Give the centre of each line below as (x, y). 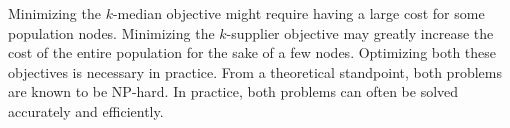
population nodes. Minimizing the (111, 32)
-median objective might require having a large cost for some (298, 13)
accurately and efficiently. (86, 110)
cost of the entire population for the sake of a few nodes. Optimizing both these (252, 52)
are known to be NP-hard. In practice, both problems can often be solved (233, 91)
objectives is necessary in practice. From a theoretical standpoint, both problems (255, 71)
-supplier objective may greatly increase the (360, 32)
